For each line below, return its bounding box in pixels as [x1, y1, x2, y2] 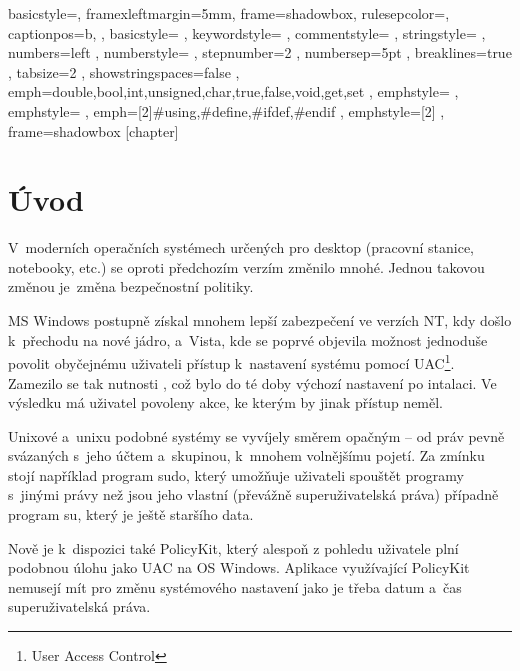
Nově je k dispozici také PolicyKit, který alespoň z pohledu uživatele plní [8, 537, 459, 558]
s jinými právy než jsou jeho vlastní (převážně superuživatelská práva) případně [8, 484, 499, 505]
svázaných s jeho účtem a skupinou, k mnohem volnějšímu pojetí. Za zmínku [8, 445, 485, 466]
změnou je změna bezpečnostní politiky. [8, 276, 254, 297]
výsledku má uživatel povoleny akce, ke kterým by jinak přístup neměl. [8, 392, 444, 413]
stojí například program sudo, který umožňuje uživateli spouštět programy [8, 464, 464, 485]
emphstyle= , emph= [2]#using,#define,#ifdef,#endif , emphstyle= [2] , [8, 100, 445, 121]
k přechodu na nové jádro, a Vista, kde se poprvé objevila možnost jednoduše [8, 329, 488, 350]
